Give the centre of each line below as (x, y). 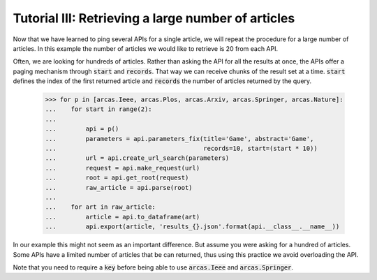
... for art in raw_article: (101, 207)
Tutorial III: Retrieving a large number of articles (154, 18)
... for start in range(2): (99, 109)
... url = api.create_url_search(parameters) (137, 158)
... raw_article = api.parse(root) (119, 187)
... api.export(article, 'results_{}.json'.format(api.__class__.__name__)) (192, 227)
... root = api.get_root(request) (117, 178)
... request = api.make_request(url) (123, 168)
